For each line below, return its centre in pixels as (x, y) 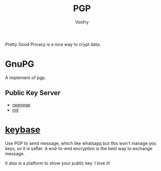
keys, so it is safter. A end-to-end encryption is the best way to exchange (79, 148)
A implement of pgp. (26, 77)
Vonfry (82, 22)
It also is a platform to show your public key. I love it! (58, 163)
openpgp (21, 105)
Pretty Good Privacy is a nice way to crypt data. (53, 44)
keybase (23, 129)
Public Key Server (33, 93)
